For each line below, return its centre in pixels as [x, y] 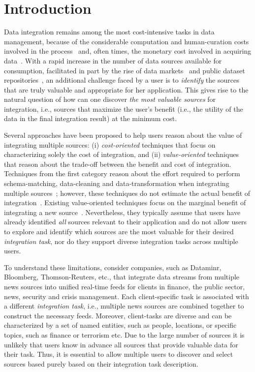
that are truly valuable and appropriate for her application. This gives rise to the [126, 89]
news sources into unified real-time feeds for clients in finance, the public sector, [125, 286]
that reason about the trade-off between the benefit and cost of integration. [118, 164]
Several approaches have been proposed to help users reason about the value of [123, 135]
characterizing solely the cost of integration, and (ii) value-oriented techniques [121, 154]
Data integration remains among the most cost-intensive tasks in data [109, 32]
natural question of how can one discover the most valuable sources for [110, 99]
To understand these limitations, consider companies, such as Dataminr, [113, 267]
